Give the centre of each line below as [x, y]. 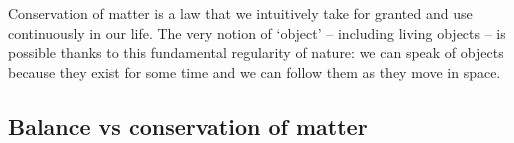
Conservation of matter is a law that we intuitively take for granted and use [240, 13]
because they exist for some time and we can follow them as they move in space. [254, 71]
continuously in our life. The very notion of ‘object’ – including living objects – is [257, 32]
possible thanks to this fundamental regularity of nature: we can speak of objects [256, 52]
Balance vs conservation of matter [188, 125]
